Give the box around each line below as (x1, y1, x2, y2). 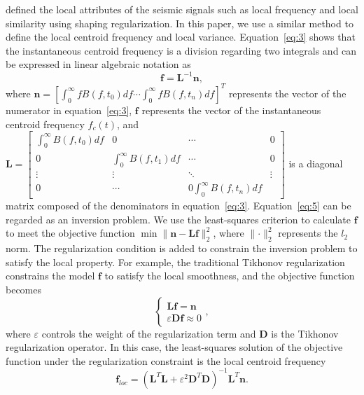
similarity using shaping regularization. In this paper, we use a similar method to (6, 15, 353, 30)
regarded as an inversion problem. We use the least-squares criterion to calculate (6, 212, 351, 226)
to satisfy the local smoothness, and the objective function (104, 268, 355, 283)
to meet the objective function (6, 226, 135, 240)
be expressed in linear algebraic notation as (6, 57, 191, 71)
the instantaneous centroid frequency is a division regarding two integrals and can (6, 43, 357, 57)
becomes (6, 282, 42, 296)
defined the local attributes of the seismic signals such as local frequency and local (6, 2, 358, 16)
